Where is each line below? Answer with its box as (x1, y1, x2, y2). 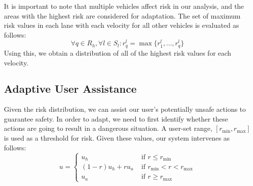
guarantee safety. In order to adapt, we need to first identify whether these (4, 113, 228, 124)
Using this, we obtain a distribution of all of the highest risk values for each (4, 47, 231, 58)
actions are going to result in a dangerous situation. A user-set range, (4, 123, 212, 133)
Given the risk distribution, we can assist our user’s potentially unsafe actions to (4, 104, 246, 114)
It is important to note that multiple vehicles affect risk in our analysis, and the (4, 1, 244, 11)
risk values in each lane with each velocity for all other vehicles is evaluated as (4, 20, 239, 30)
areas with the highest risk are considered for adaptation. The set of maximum (4, 10, 241, 21)
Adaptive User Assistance (4, 81, 137, 96)
